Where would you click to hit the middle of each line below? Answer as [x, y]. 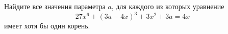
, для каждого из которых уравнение [168, 6]
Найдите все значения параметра [55, 6]
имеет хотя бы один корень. [47, 26]
